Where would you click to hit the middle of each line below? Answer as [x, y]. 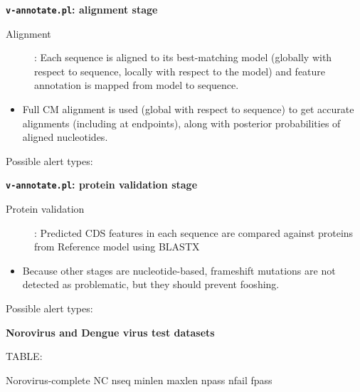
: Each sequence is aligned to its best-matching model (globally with [183, 57]
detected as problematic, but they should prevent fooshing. [151, 284]
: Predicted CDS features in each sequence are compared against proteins [194, 232]
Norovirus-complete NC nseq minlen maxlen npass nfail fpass [139, 380]
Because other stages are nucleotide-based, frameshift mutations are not [179, 270]
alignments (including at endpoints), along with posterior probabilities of [181, 123]
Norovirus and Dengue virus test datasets [110, 332]
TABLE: [24, 356]
